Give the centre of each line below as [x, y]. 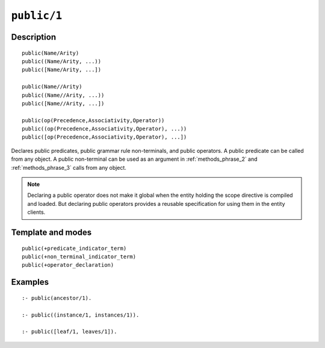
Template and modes [51, 233]
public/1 [37, 16]
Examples [30, 282]
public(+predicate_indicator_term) [74, 248]
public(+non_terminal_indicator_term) [79, 257]
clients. [36, 212]
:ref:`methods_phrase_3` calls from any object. [69, 167]
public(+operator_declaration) [68, 265]
